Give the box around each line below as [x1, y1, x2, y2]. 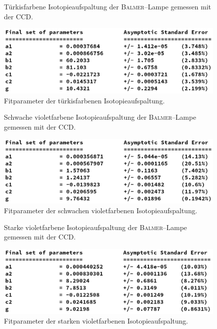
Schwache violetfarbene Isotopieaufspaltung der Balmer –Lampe [4, 112, 196, 122]
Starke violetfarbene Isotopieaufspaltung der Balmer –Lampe [4, 222, 187, 232]
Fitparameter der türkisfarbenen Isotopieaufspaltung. [4, 95, 165, 105]
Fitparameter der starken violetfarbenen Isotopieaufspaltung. [4, 316, 188, 326]
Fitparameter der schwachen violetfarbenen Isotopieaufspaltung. [4, 205, 197, 216]
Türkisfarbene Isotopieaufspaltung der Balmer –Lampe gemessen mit [4, 1, 211, 11]
